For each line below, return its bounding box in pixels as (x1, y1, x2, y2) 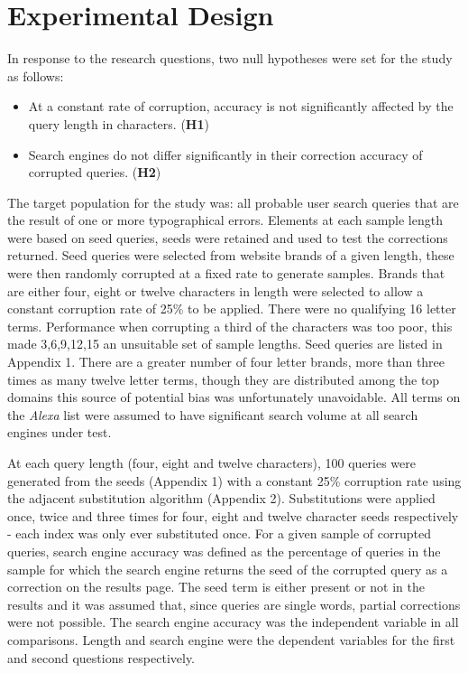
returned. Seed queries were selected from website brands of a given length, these (7, 246, 454, 265)
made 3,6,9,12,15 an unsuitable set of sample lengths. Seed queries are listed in (7, 334, 443, 353)
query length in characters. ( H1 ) (28, 114, 209, 133)
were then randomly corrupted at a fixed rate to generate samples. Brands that (7, 264, 445, 283)
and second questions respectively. (7, 648, 196, 667)
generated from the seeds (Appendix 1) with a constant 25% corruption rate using (7, 471, 462, 490)
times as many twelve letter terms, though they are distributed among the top (7, 369, 440, 388)
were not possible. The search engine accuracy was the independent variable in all (7, 612, 459, 631)
